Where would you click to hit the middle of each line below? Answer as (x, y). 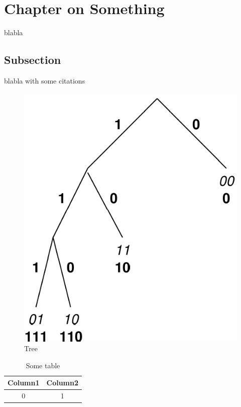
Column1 (24, 383)
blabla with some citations (45, 80)
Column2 (63, 383)
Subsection (33, 60)
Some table (43, 365)
